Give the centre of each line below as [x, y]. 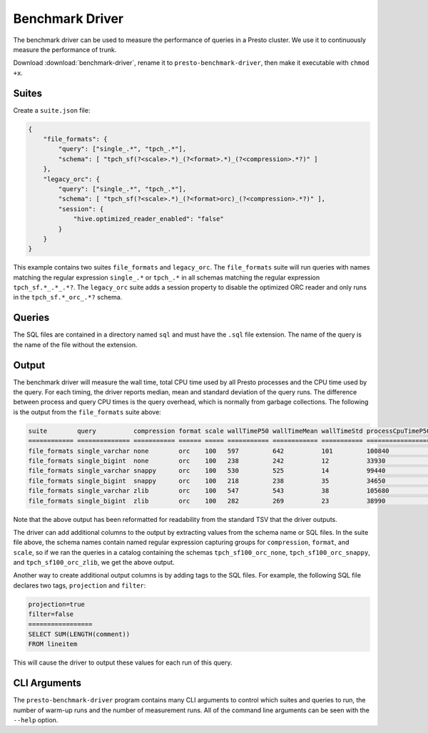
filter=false [51, 614]
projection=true [57, 604]
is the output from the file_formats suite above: [87, 412]
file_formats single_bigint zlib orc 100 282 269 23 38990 [207, 501]
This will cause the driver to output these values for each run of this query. [123, 662]
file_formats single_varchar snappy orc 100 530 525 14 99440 [207, 471]
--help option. [36, 720]
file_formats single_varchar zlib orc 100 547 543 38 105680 [209, 491]
